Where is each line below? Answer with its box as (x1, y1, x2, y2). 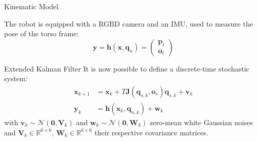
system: (4, 73, 28, 84)
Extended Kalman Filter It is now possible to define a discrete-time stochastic (4, 63, 250, 74)
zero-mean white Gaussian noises (149, 117, 253, 128)
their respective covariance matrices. (94, 127, 208, 137)
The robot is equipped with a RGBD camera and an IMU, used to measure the (4, 18, 253, 29)
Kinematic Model (4, 1, 58, 11)
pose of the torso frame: (4, 28, 79, 39)
